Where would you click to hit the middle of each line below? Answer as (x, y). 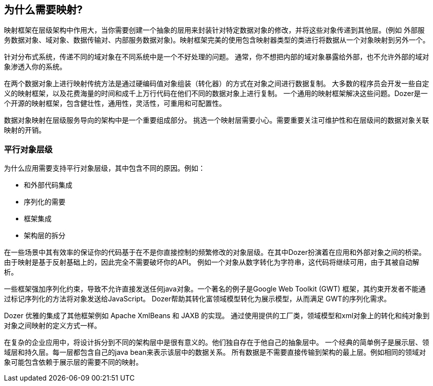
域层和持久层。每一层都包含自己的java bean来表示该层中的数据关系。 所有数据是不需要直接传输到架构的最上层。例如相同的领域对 (215, 352)
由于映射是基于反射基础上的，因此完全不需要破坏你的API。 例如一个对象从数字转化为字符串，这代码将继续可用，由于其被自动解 (212, 262)
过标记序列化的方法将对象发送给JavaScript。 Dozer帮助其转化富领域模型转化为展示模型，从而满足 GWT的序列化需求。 (197, 299)
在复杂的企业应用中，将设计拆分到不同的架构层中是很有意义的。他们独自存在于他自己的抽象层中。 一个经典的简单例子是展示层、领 (216, 342)
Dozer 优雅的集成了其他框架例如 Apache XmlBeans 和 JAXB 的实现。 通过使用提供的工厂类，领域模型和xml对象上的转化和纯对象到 (217, 316)
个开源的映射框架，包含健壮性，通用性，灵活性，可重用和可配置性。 (115, 103)
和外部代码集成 (48, 185)
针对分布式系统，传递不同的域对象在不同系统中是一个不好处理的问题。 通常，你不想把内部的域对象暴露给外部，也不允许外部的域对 (216, 57)
